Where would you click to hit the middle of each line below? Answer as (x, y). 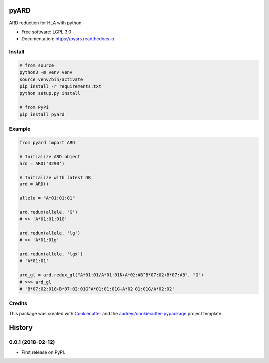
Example (20, 129)
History (21, 327)
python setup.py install (50, 93)
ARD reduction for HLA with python (45, 23)
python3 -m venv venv (46, 73)
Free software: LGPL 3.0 (47, 32)
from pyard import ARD (47, 142)
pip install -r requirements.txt (61, 87)
